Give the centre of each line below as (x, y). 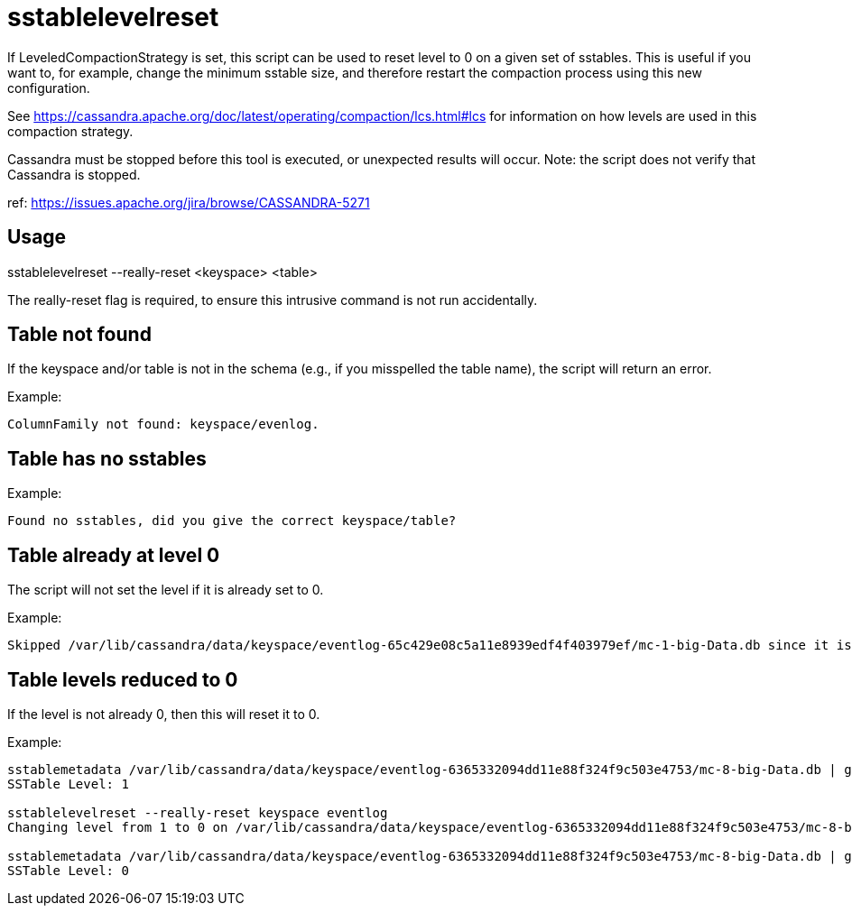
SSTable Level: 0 (68, 870)
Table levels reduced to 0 (123, 679)
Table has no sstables (107, 458)
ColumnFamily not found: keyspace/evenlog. (163, 424)
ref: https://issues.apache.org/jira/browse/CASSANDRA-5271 (189, 202)
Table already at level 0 (114, 555)
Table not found (79, 335)
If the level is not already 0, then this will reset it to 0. (164, 714)
